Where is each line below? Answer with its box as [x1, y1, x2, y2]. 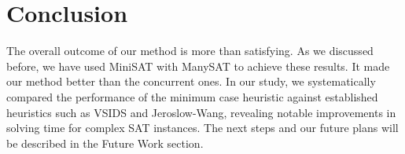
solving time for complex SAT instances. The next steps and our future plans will [6, 119, 399, 136]
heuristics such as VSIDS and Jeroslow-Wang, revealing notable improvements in [6, 104, 396, 120]
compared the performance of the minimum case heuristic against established [6, 88, 378, 104]
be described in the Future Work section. [6, 134, 204, 151]
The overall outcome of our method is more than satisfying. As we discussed [6, 42, 374, 59]
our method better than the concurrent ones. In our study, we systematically [6, 73, 376, 90]
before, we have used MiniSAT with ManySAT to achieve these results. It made [6, 57, 390, 74]
